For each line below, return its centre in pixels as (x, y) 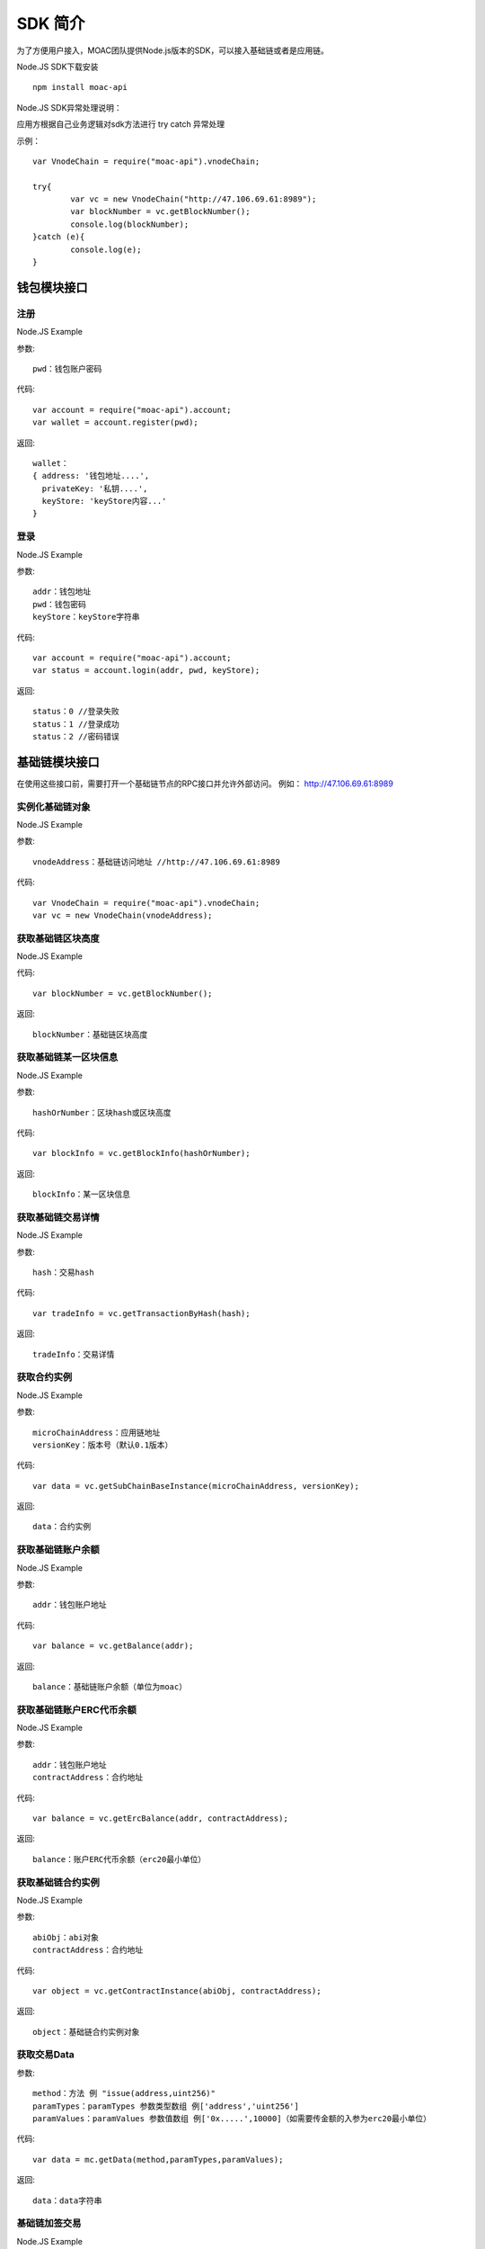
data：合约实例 (62, 1527)
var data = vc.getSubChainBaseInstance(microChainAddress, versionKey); (196, 1486)
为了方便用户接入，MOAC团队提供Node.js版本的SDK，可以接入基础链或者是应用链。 (173, 50)
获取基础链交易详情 (58, 1217)
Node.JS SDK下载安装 (57, 67)
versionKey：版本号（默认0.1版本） (103, 1445)
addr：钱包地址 (62, 592)
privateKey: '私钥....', (95, 488)
